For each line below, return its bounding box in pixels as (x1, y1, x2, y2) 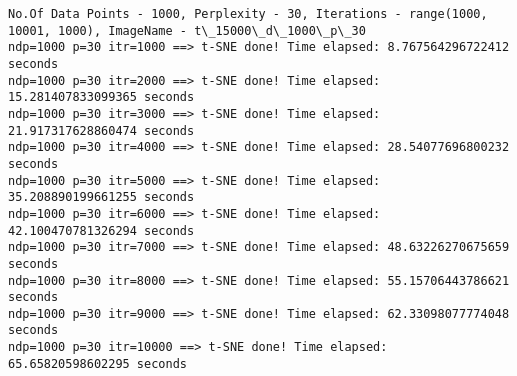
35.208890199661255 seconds (8, 190, 195, 205)
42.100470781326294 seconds (8, 223, 195, 238)
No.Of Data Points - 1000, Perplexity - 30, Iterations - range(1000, (8, 7, 488, 21)
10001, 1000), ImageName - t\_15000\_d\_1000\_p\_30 (8, 23, 366, 38)
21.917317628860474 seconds (8, 123, 195, 138)
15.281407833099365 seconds (8, 90, 195, 105)
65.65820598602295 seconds (8, 356, 187, 371)
